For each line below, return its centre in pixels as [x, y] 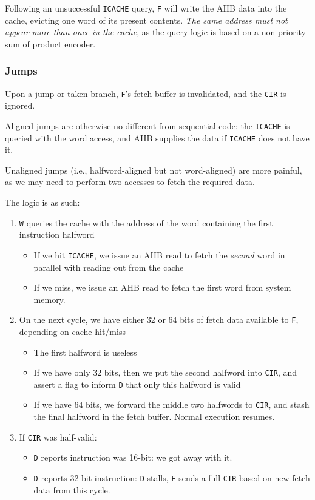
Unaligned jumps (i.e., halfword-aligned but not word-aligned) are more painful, [154, 170]
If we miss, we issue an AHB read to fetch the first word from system [162, 287]
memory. [49, 299]
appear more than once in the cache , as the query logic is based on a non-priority [155, 32]
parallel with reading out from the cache [109, 267]
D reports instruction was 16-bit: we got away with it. [133, 457]
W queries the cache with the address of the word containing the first [146, 222]
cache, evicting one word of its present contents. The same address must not [146, 20]
